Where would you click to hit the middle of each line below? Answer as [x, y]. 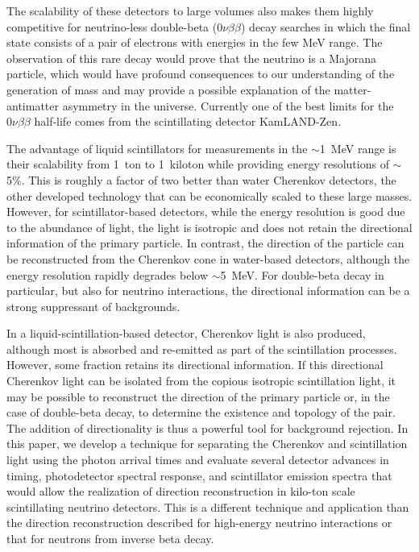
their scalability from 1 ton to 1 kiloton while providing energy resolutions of [198, 164]
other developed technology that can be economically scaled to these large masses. [209, 195]
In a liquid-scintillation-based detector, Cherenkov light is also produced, [186, 333]
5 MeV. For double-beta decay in [302, 274]
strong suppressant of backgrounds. [93, 306]
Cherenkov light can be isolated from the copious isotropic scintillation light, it [201, 381]
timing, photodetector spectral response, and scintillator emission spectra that [199, 475]
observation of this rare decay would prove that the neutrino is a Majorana [191, 58]
